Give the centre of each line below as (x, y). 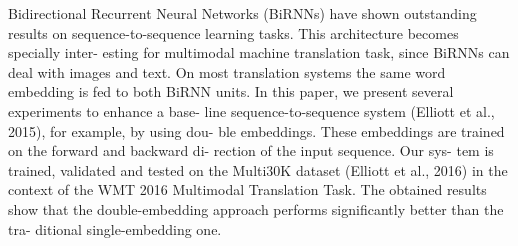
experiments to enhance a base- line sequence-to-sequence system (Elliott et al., (251, 110)
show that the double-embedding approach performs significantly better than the (256, 208)
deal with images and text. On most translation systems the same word (227, 71)
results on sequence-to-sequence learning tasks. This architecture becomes (233, 32)
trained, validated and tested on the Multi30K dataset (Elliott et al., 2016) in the (258, 169)
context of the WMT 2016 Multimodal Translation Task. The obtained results (247, 189)
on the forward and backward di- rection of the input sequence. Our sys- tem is (251, 150)
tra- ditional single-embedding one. (115, 228)
